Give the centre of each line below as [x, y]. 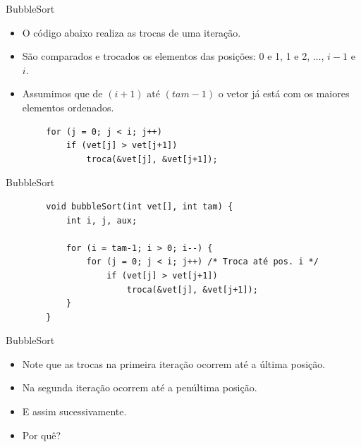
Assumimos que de [62, 93]
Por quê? [42, 435]
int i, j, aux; [102, 220]
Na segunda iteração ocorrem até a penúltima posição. [140, 387]
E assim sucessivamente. [74, 411]
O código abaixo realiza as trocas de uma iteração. [131, 32]
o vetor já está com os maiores [284, 93]
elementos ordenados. [68, 107]
